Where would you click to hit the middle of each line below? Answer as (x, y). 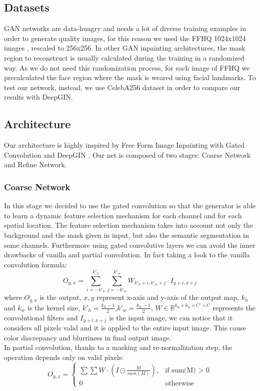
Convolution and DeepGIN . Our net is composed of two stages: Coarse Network (127, 154)
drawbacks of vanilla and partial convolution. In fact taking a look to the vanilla (127, 255)
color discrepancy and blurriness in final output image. (88, 337)
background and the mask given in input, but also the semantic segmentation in (126, 235)
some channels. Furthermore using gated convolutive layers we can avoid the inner (130, 245)
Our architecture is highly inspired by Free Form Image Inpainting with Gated (124, 145)
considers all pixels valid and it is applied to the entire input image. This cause (125, 327)
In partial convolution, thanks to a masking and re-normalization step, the (118, 347)
